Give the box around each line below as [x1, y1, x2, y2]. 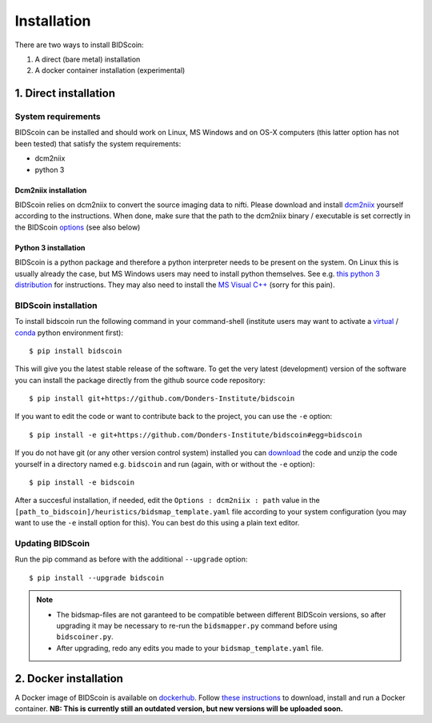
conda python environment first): [14, 328, 124, 338]
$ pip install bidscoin [29, 346, 122, 355]
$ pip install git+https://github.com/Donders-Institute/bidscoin [29, 394, 295, 403]
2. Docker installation [14, 672, 124, 685]
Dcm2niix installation [14, 185, 87, 195]
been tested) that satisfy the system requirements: [14, 138, 182, 148]
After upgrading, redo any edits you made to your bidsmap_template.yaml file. [56, 643, 324, 653]
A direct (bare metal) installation [34, 54, 141, 64]
